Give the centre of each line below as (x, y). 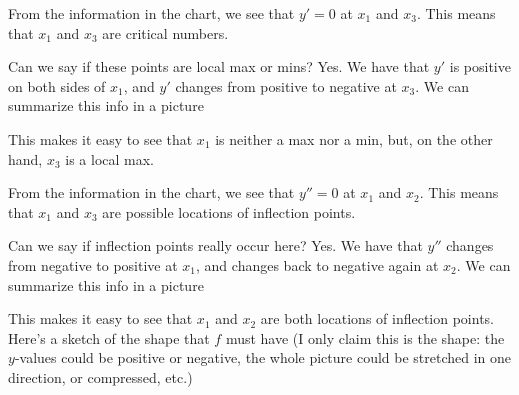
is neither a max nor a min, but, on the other (354, 138)
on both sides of (57, 85)
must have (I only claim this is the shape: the (365, 337)
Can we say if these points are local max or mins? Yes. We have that (219, 66)
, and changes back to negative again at (317, 264)
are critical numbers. (165, 32)
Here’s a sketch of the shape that (109, 337)
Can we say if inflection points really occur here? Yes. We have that (215, 245)
